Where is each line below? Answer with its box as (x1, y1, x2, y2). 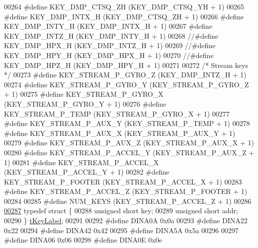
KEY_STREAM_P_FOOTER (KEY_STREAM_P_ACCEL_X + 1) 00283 (4, 176, 242, 186)
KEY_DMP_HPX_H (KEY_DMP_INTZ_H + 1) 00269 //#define (4, 40, 216, 51)
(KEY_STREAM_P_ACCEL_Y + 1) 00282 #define (4, 167, 170, 177)
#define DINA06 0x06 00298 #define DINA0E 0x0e (4, 235, 162, 245)
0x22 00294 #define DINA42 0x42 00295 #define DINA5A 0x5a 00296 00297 (4, 225, 239, 235)
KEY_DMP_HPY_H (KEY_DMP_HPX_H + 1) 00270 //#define (4, 50, 214, 60)
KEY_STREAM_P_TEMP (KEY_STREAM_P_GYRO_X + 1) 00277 (4, 108, 230, 119)
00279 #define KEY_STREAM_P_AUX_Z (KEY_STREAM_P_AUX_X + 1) (4, 137, 254, 148)
